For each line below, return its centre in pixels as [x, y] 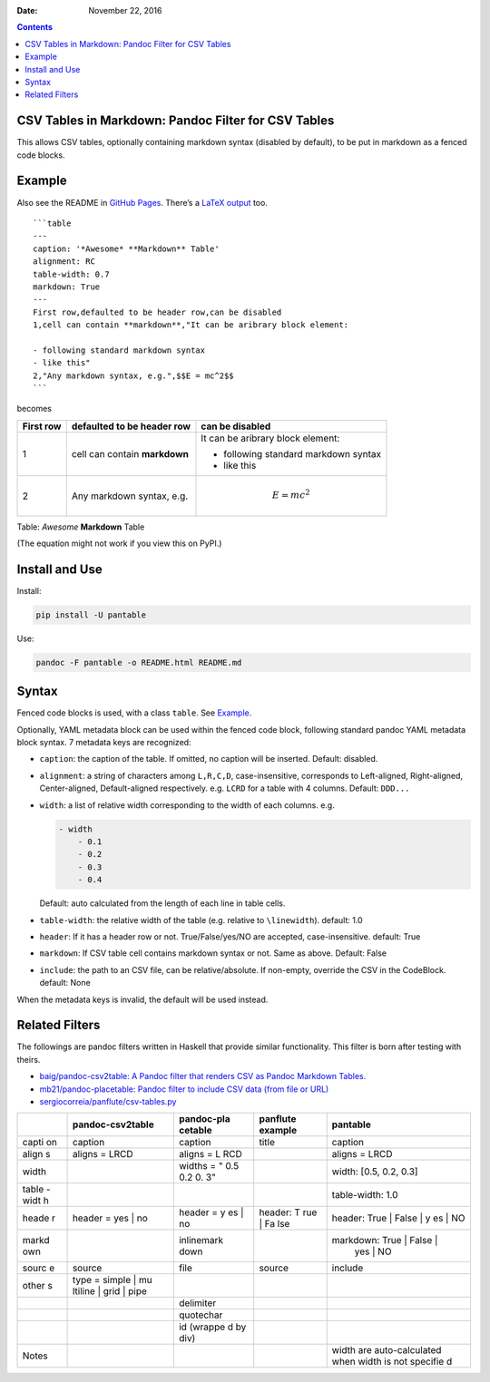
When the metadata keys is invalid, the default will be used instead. [142, 999]
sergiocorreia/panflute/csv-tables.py [108, 1101]
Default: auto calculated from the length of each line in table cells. [162, 903]
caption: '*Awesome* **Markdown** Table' [126, 248]
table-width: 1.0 [365, 1195]
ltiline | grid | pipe [109, 1291]
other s [38, 1286]
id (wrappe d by [212, 1327]
